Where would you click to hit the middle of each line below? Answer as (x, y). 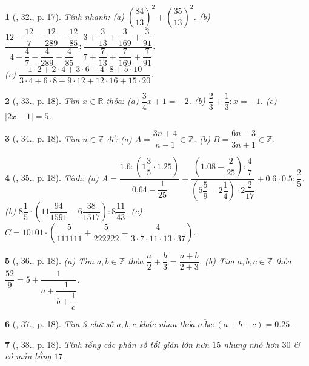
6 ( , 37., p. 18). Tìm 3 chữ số (59, 324)
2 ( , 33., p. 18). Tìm (42, 101)
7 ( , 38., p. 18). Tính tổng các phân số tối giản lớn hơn (107, 344)
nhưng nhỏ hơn (251, 344)
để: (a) (119, 138)
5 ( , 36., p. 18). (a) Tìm (49, 260)
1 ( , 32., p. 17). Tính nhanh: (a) (65, 16)
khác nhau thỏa (167, 324)
